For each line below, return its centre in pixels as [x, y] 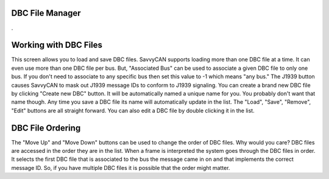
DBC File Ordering [46, 128]
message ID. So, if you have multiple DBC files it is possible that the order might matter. [121, 167]
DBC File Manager [46, 13]
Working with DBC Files [57, 45]
